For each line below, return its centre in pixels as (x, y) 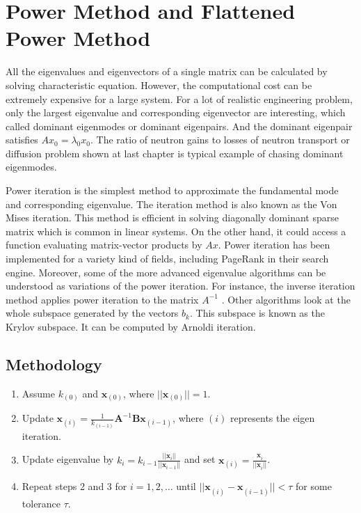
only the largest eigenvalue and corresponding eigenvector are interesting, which (176, 112)
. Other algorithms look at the (286, 299)
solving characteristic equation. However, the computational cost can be (159, 85)
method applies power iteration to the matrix (102, 299)
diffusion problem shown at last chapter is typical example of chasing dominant (175, 153)
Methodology (54, 364)
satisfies (22, 140)
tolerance (41, 504)
